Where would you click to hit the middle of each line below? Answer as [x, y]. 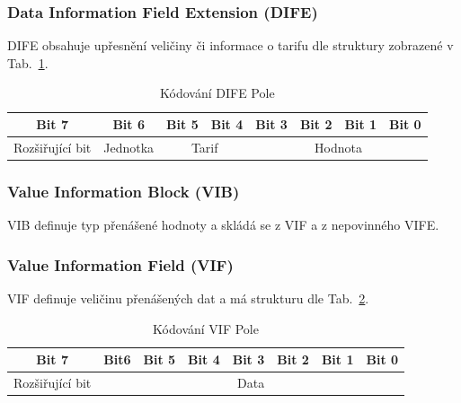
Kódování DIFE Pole [217, 93]
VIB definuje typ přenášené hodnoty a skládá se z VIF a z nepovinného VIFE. [223, 225]
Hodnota [338, 147]
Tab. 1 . [28, 62]
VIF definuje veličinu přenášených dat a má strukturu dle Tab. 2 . [188, 298]
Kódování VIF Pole [206, 328]
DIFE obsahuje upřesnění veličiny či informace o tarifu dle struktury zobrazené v [230, 45]
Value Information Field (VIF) [120, 264]
